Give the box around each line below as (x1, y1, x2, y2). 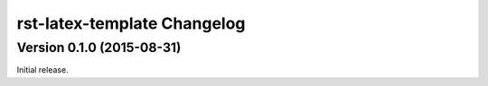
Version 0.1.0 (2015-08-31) (16, 39, 182, 56)
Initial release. (16, 64, 69, 75)
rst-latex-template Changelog (16, 13, 246, 33)
